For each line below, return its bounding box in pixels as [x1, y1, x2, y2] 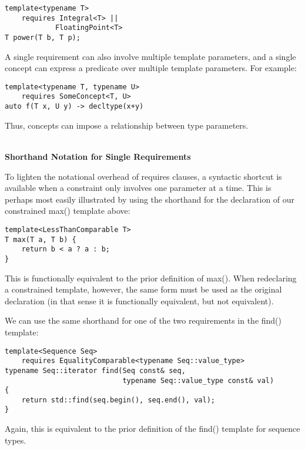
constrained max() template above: [5, 204, 130, 217]
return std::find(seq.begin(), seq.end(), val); [21, 395, 215, 404]
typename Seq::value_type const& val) [122, 376, 274, 385]
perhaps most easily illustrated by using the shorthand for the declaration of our [5, 193, 295, 205]
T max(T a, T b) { [5, 235, 76, 244]
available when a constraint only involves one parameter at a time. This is [5, 182, 272, 194]
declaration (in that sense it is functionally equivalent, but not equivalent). [5, 294, 274, 307]
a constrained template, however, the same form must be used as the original [5, 283, 282, 295]
